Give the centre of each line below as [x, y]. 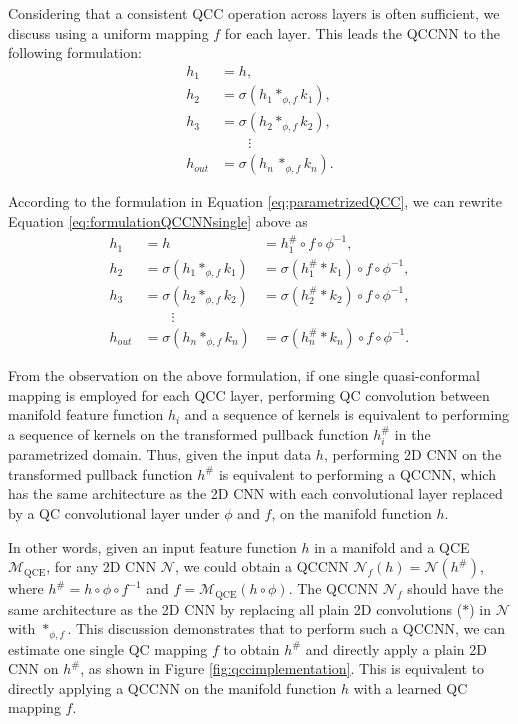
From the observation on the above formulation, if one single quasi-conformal [244, 374]
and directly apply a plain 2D [396, 648]
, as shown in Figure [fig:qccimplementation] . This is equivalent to [282, 668]
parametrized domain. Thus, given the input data [160, 454]
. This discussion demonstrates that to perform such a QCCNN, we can [286, 628]
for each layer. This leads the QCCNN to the [362, 32]
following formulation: [75, 52]
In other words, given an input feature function [152, 546]
